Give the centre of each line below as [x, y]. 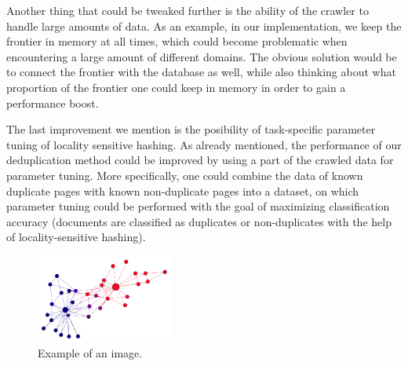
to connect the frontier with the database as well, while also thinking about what [201, 72]
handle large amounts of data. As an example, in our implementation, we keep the [204, 26]
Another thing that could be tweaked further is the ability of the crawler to [188, 10]
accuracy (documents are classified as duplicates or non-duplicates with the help [199, 221]
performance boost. [53, 102]
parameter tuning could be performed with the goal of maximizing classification [198, 206]
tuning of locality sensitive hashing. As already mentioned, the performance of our [204, 144]
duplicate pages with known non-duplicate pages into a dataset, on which [183, 190]
